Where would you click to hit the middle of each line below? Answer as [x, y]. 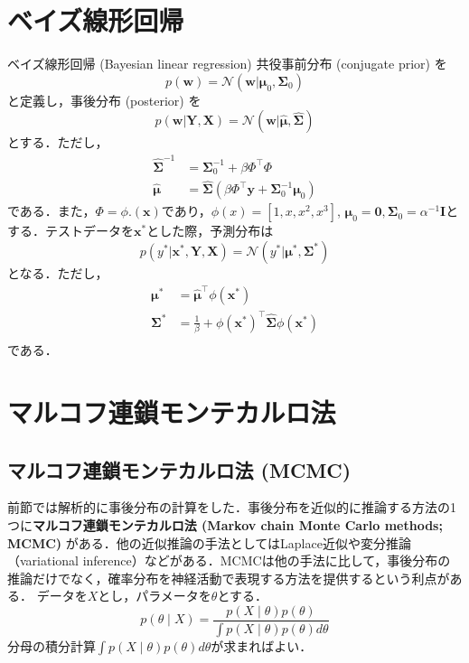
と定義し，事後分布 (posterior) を [104, 100]
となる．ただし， [58, 272]
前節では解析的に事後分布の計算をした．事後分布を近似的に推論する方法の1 [232, 507]
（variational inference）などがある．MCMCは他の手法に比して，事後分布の [229, 560]
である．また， [52, 211]
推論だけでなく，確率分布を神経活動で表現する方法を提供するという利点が [229, 578]
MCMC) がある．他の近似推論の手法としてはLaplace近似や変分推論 [209, 542]
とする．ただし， [58, 142]
